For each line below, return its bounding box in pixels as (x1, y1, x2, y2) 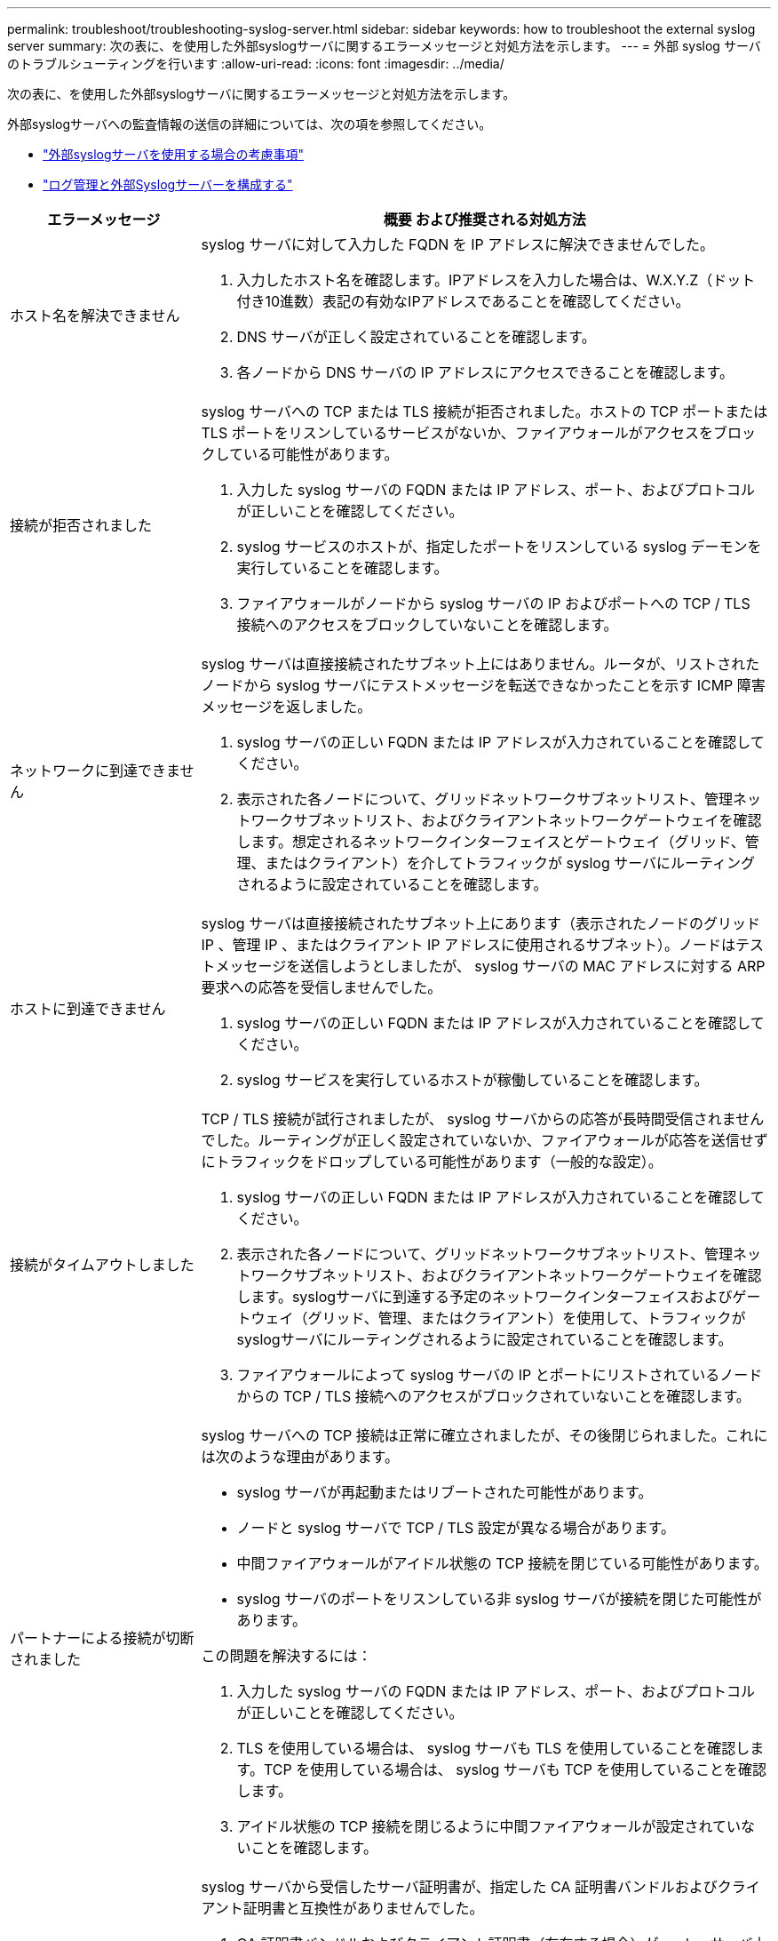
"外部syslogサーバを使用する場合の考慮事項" (43, 147, 304, 162)
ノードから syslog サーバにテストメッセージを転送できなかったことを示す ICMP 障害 (201, 676, 766, 694)
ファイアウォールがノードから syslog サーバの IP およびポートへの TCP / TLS (236, 595, 750, 612)
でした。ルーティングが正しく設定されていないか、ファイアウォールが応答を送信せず (201, 1131, 768, 1149)
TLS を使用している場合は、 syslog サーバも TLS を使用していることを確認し (236, 1739, 750, 1757)
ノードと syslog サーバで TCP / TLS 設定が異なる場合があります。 (236, 1519, 676, 1537)
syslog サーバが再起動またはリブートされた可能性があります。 (236, 1483, 653, 1501)
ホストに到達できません (10, 1000, 166, 1018)
